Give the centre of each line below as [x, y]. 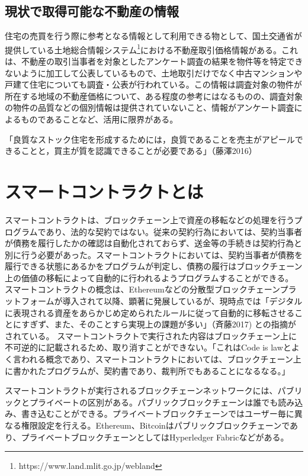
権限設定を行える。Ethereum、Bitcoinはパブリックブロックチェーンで [155, 425]
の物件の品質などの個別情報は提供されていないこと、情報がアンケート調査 [150, 107]
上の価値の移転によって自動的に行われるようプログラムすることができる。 [149, 277]
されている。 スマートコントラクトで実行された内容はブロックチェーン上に [151, 335]
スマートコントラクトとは [104, 191]
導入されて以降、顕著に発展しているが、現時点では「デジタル [182, 301]
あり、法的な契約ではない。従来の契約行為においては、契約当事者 [174, 231]
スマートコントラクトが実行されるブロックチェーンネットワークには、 [141, 390]
